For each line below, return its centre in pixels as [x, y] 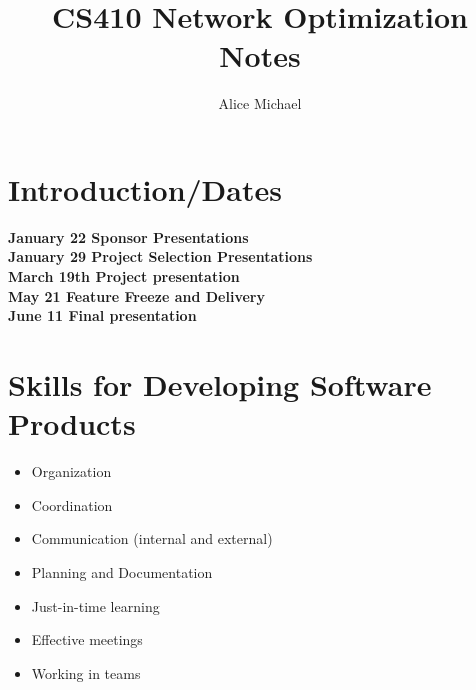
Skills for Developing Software [220, 384]
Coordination [72, 504]
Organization [71, 471]
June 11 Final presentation [102, 315]
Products [72, 423]
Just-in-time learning [95, 605]
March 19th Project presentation [124, 276]
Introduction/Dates [145, 188]
